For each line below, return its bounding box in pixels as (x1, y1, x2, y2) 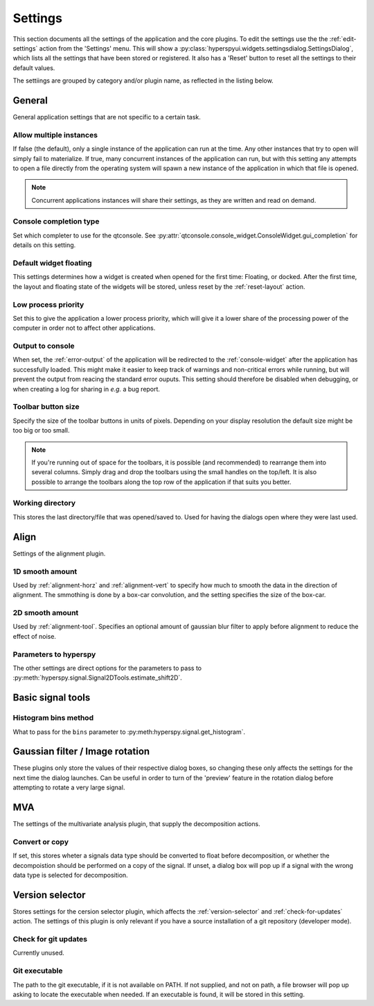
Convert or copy (12, 837, 69, 846)
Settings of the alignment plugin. (12, 549, 106, 558)
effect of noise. (12, 632, 57, 640)
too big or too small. (12, 426, 70, 435)
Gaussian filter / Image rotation (12, 746, 150, 757)
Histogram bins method (12, 713, 93, 723)
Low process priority (12, 299, 84, 309)
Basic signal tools (12, 691, 91, 704)
